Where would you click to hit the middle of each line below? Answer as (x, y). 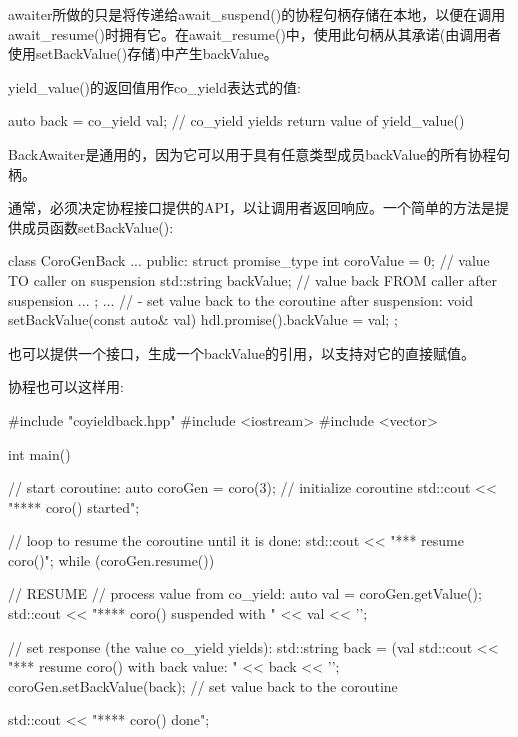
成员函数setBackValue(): (97, 226)
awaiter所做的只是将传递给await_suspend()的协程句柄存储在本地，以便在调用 (257, 14)
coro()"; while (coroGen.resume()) (111, 559)
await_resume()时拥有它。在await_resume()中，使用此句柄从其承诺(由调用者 (255, 33)
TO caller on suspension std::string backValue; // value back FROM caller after (252, 279)
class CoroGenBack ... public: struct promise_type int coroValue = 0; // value (249, 260)
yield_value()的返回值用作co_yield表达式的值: (154, 86)
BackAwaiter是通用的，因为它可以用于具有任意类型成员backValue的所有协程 (252, 153)
